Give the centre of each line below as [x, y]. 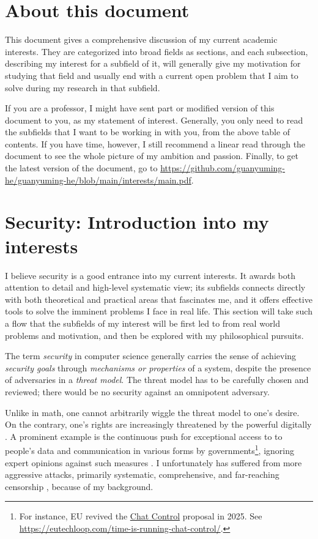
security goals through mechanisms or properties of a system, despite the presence [158, 367]
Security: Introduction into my [137, 222]
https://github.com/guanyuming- [223, 168]
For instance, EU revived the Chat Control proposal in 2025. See [141, 516]
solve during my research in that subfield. [83, 87]
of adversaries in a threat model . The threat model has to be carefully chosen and [157, 380]
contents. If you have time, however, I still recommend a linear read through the [155, 143]
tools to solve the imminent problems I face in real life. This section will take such [159, 311]
